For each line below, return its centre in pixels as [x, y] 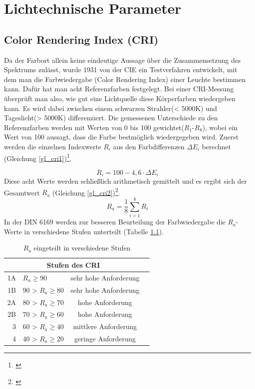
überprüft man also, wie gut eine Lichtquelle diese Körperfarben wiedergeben [120, 98]
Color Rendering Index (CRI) [81, 39]
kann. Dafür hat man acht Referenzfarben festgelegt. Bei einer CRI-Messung [119, 89]
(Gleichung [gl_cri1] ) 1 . [38, 157]
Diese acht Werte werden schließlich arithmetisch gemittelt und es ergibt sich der [126, 181]
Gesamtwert [22, 192]
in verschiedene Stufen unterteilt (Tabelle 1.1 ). [94, 231]
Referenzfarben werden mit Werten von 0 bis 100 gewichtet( [94, 127]
